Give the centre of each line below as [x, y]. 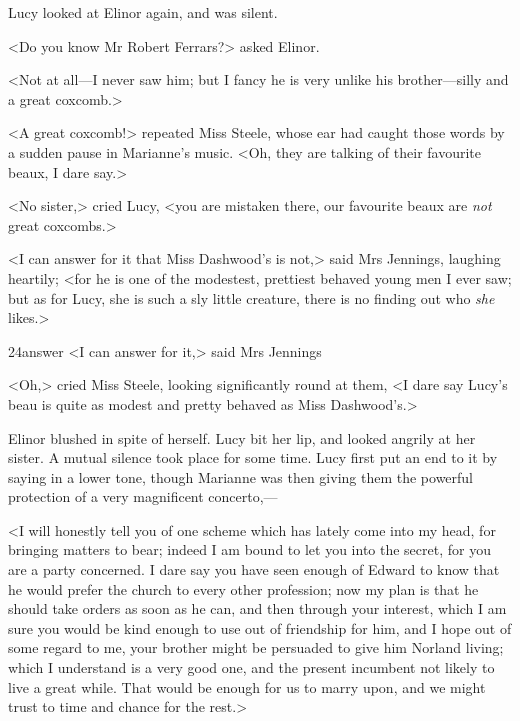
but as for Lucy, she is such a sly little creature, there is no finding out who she [251, 297]
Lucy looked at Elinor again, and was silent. [143, 12]
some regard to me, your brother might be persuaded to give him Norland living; [256, 647]
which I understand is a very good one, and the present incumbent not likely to [251, 667]
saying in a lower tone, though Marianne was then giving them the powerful [241, 476]
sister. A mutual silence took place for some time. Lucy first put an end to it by [253, 457]
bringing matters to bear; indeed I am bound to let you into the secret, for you [249, 549]
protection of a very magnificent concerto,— [143, 496]
